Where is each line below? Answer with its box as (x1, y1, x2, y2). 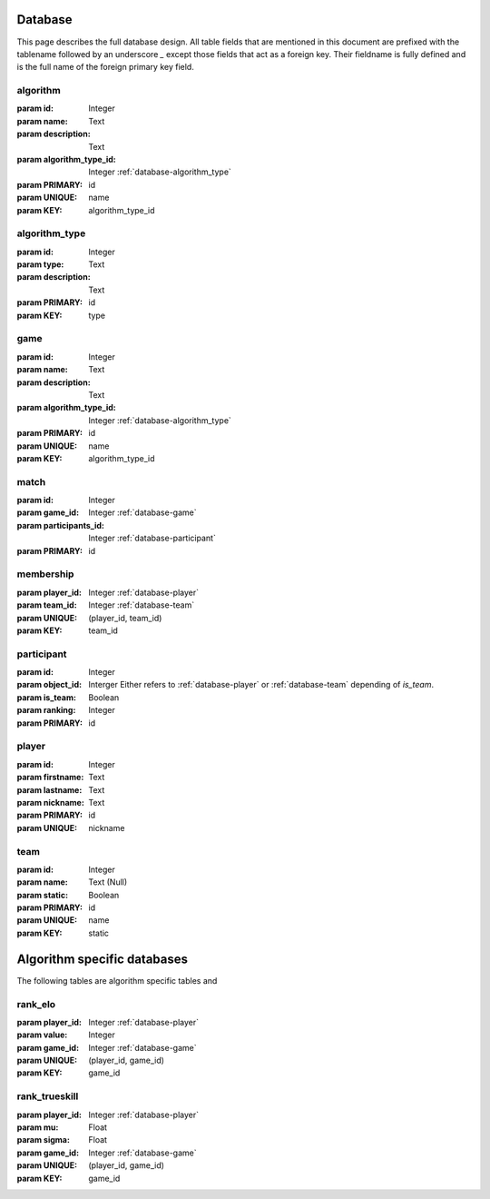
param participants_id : (16, 520, 104, 530)
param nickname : (16, 797, 85, 808)
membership (16, 568, 74, 580)
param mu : (16, 1122, 59, 1133)
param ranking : (16, 705, 76, 716)
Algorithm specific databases (16, 951, 188, 966)
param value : (16, 1029, 68, 1040)
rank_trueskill (16, 1090, 79, 1103)
